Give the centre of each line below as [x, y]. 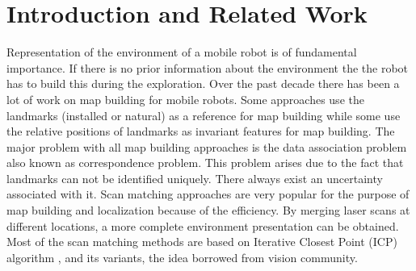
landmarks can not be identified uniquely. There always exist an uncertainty [195, 178]
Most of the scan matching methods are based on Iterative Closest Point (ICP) [202, 242]
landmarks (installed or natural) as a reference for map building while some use [204, 115]
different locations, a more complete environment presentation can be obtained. [203, 225]
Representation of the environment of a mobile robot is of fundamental [182, 52]
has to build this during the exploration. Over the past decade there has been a [203, 83]
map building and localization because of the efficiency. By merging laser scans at [208, 210]
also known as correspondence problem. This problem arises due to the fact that [205, 163]
